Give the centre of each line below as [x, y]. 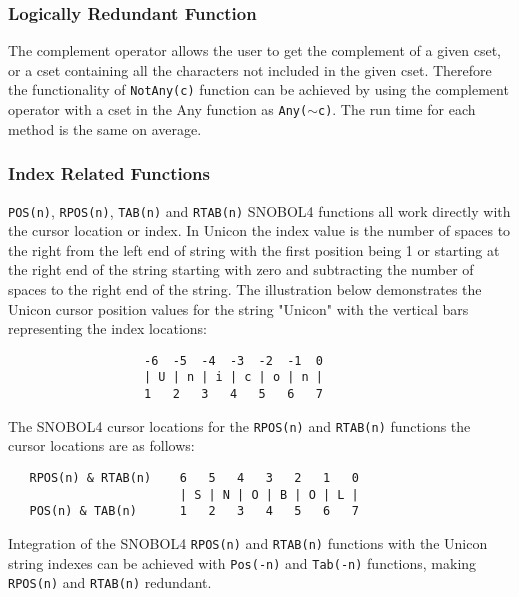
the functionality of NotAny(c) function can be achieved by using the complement [258, 89]
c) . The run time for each [396, 109]
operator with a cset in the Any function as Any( [158, 109]
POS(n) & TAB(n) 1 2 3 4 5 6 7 [194, 511]
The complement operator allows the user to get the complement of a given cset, [254, 50]
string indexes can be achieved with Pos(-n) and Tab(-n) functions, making [242, 562]
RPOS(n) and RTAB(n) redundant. [110, 582]
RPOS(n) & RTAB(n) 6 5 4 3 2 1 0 [194, 477]
